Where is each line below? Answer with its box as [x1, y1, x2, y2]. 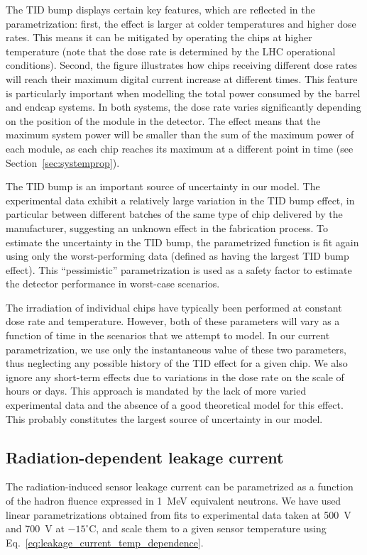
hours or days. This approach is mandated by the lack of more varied [6, 383, 307, 398]
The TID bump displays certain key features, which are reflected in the [6, 2, 315, 16]
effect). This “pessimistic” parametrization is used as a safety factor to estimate [6, 262, 352, 277]
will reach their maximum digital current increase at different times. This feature [6, 71, 358, 86]
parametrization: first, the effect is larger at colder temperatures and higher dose [6, 16, 356, 31]
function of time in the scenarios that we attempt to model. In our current [6, 328, 330, 343]
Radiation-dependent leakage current [6, 446, 284, 468]
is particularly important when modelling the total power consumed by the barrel [6, 85, 361, 100]
